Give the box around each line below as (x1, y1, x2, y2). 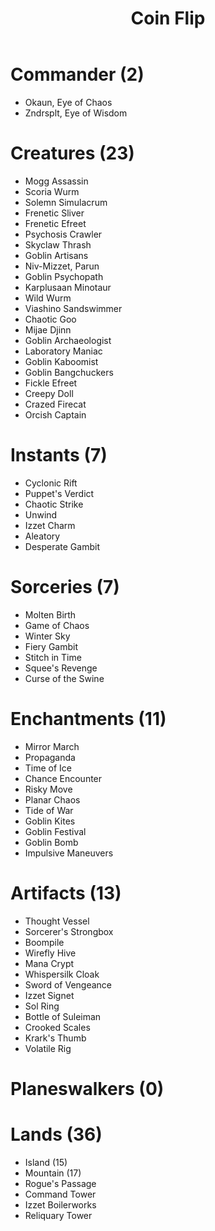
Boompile (24, 936, 65, 948)
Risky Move (24, 783, 73, 795)
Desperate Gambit (24, 540, 100, 552)
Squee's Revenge (24, 662, 98, 674)
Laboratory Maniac (24, 345, 103, 357)
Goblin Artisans (24, 249, 89, 261)
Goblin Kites (24, 815, 76, 827)
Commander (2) (10, 63, 145, 86)
